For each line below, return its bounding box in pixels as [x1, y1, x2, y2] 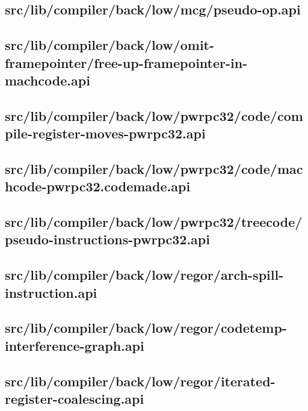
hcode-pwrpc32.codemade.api [5, 177, 191, 196]
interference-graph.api [5, 336, 144, 354]
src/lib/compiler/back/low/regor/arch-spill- [5, 265, 284, 284]
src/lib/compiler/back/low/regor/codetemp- [5, 318, 287, 337]
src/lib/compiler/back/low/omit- [5, 36, 215, 54]
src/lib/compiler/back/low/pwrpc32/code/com [5, 106, 303, 125]
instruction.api [5, 283, 97, 301]
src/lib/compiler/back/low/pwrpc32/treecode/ [5, 212, 303, 231]
